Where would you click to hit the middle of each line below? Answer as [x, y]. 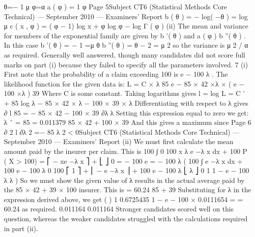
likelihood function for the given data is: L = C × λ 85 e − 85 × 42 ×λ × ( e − [124, 83]
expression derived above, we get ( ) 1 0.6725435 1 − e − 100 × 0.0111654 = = [124, 199]
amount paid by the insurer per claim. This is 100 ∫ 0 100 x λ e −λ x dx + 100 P [126, 151]
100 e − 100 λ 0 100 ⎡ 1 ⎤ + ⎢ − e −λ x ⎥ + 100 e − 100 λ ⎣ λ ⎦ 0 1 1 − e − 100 [127, 170]
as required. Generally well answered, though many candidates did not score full [125, 54]
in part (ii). [21, 228]
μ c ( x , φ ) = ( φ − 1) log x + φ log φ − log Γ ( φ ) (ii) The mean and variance [126, 26]
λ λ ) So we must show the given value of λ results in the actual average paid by [124, 180]
